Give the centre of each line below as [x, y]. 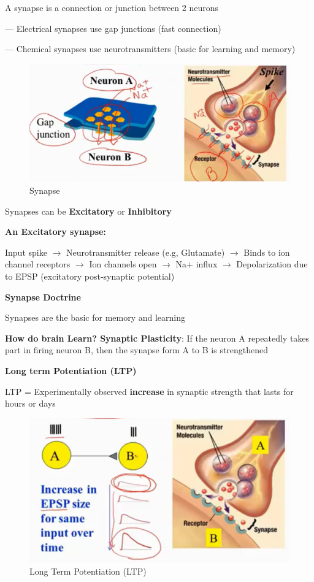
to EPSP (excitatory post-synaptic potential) [90, 276]
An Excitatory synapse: [56, 232]
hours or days [30, 403]
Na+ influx [197, 264]
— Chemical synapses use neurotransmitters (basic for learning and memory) [150, 49]
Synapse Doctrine [43, 297]
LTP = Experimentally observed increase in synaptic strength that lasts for [149, 391]
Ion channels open [123, 264]
